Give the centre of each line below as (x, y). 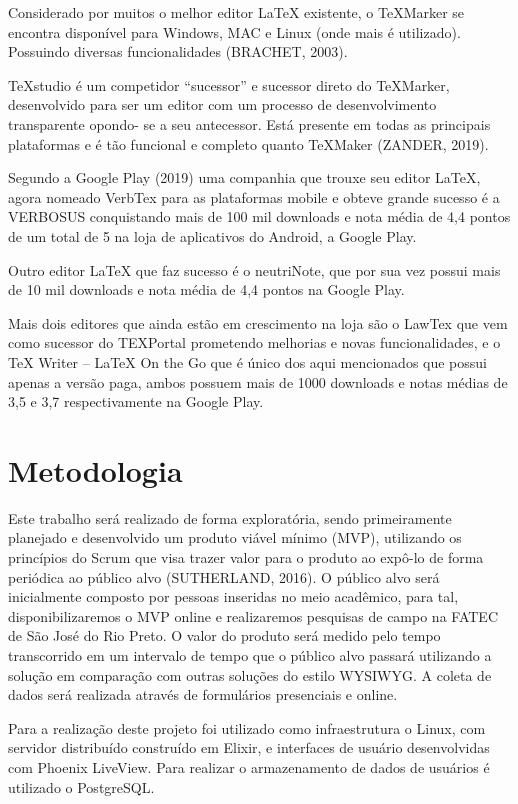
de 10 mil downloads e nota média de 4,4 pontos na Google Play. (206, 289)
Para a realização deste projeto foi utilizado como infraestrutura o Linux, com (247, 727)
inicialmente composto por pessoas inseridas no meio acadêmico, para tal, (233, 596)
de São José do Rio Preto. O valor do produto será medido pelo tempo (224, 635)
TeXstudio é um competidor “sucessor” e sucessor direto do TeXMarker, (229, 84)
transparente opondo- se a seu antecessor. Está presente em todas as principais (249, 123)
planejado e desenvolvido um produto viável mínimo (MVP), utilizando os (235, 537)
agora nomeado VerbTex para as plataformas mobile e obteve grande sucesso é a (254, 196)
